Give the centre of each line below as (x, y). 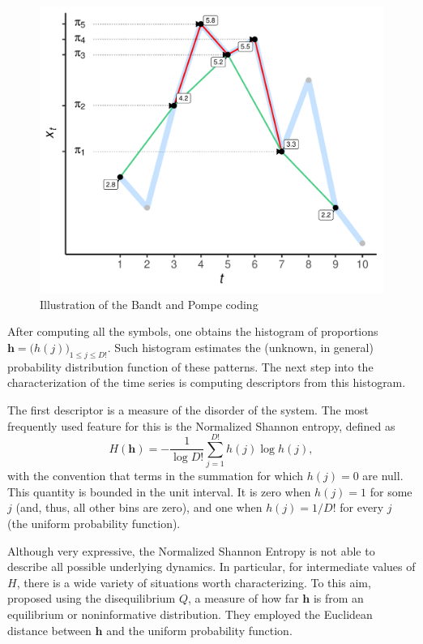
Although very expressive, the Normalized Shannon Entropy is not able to (191, 550)
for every (362, 507)
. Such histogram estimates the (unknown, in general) (240, 347)
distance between (49, 630)
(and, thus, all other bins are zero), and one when (139, 507)
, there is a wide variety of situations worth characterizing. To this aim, (194, 582)
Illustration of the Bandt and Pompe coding (149, 304)
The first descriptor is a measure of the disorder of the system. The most (188, 409)
